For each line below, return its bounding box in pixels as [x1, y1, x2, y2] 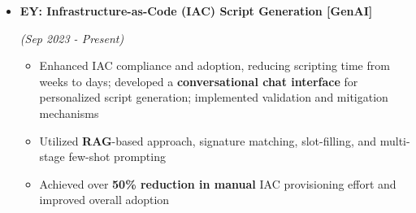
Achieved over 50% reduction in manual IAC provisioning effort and [39, 175, 396, 192]
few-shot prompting [68, 148, 166, 165]
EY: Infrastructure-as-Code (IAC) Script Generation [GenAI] [19, 2, 373, 19]
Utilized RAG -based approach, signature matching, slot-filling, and [39, 132, 377, 149]
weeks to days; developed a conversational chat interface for [39, 72, 358, 89]
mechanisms [39, 104, 99, 121]
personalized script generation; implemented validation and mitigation [39, 89, 388, 106]
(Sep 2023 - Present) [19, 29, 124, 46]
